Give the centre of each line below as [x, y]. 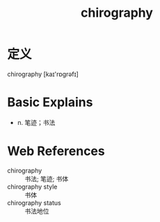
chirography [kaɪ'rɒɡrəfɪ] [43, 74]
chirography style [32, 186]
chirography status [34, 202]
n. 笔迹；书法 [36, 122]
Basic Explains [50, 102]
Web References [56, 151]
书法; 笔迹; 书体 [47, 179]
